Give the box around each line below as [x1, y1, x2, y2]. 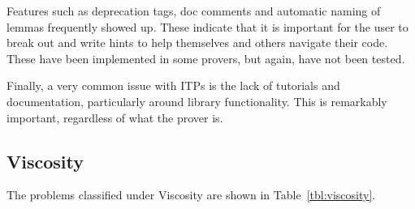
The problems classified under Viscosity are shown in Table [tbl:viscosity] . [6, 186, 376, 203]
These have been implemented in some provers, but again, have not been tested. [6, 49, 405, 66]
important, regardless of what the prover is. [6, 109, 223, 126]
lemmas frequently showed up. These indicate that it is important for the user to [6, 18, 409, 35]
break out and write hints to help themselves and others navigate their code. [6, 34, 388, 51]
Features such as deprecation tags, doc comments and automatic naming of [6, 2, 381, 19]
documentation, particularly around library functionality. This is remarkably [6, 92, 387, 109]
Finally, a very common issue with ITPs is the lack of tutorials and [6, 77, 340, 94]
